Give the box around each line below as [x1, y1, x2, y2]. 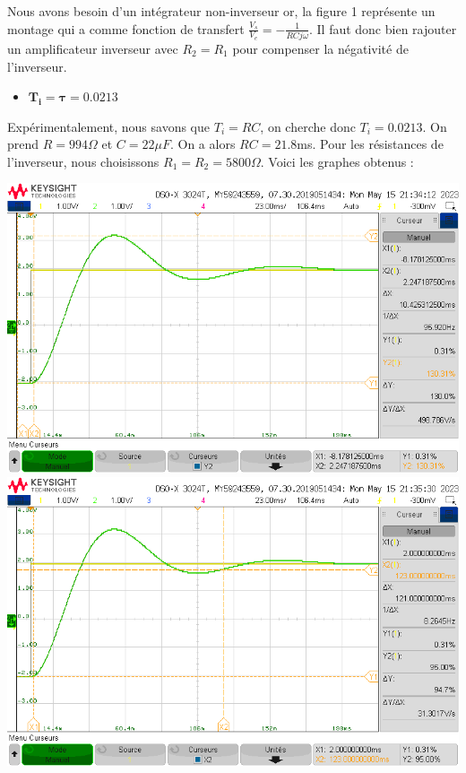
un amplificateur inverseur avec [7, 39, 178, 57]
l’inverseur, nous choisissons [7, 152, 160, 170]
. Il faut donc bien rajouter [308, 19, 457, 38]
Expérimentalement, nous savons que [7, 117, 211, 135]
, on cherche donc [260, 117, 356, 135]
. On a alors [169, 135, 236, 153]
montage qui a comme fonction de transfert [7, 19, 245, 38]
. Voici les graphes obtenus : [260, 152, 414, 170]
